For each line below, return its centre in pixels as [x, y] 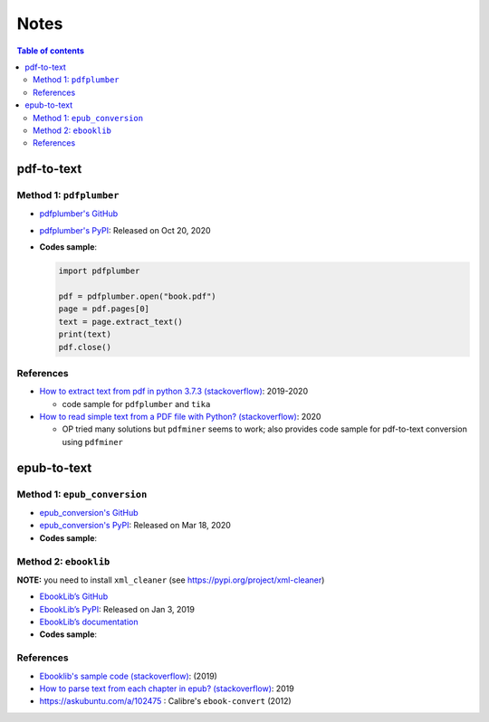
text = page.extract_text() [120, 322]
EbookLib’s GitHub [74, 596]
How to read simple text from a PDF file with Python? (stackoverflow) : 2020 [180, 417]
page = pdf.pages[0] [104, 309]
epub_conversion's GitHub [89, 513]
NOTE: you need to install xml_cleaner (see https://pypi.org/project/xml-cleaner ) [171, 580]
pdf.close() [85, 347]
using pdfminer [93, 442]
